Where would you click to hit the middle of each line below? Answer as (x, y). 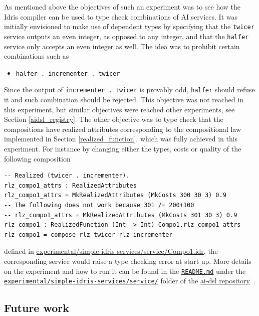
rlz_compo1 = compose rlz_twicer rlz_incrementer (88, 234)
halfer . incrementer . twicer (68, 73)
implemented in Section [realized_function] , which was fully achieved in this (121, 139)
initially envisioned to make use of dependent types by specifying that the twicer (129, 26)
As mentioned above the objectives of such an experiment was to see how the (122, 7)
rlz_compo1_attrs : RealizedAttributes (70, 185)
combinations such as (37, 56)
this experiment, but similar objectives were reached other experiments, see (119, 109)
